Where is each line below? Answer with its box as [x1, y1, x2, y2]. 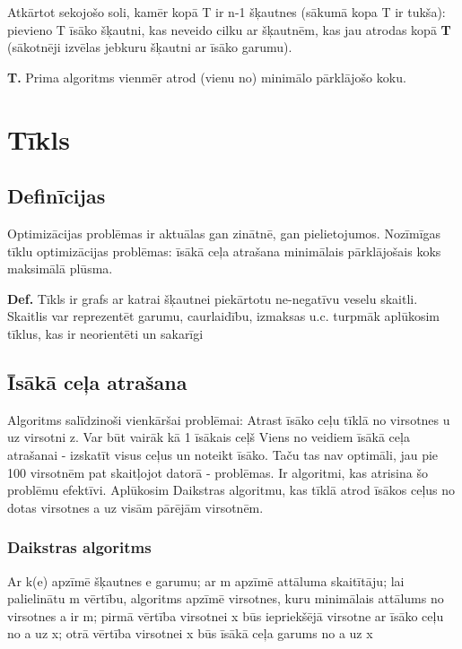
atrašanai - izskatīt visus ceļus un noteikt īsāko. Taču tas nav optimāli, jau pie [7, 445, 439, 463]
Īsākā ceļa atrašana [7, 368, 187, 395]
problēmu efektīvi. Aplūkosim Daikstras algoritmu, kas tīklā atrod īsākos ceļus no [7, 480, 456, 499]
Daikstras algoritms [7, 536, 152, 558]
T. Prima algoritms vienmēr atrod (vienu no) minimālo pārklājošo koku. [7, 67, 406, 86]
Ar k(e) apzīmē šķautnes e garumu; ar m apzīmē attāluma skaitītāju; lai [7, 571, 405, 590]
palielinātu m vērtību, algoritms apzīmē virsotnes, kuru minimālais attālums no [7, 589, 444, 608]
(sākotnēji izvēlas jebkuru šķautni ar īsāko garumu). [7, 38, 292, 56]
